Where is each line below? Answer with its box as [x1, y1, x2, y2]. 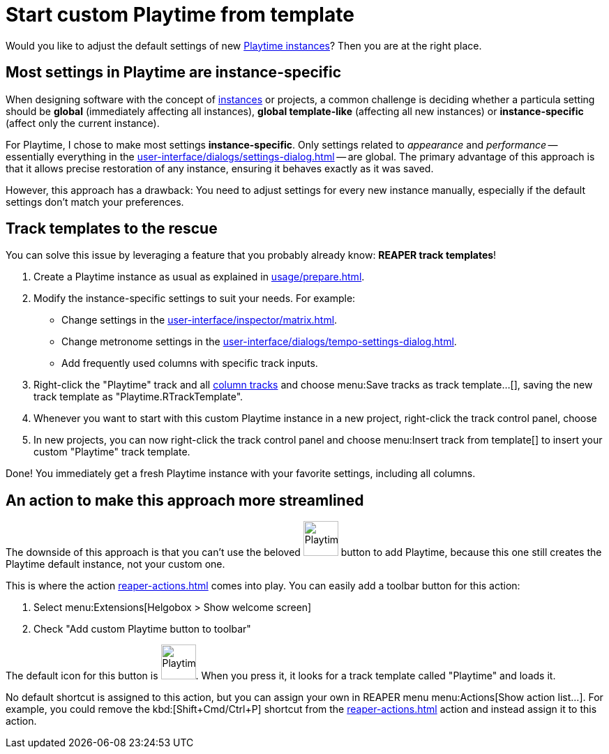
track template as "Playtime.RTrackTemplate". [33, 391, 243, 403]
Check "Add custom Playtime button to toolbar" [33, 623, 251, 635]
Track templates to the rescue [6, 220, 218, 238]
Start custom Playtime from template [6, 3, 354, 27]
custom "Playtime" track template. [33, 446, 190, 458]
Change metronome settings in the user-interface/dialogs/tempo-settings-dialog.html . [61, 335, 457, 348]
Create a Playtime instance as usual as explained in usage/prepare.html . [33, 271, 365, 283]
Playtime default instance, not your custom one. [6, 558, 225, 571]
